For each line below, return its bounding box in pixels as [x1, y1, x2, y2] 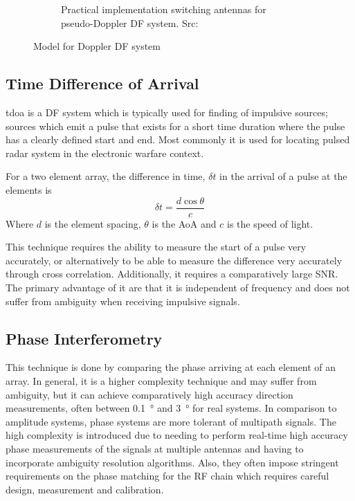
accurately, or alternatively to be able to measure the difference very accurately [6, 253, 343, 267]
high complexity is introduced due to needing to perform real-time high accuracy [6, 428, 348, 442]
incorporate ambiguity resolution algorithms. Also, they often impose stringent [6, 455, 339, 469]
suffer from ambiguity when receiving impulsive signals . [6, 293, 240, 308]
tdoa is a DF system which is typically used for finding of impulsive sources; [6, 104, 328, 119]
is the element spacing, [44, 216, 141, 230]
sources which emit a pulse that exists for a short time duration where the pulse [6, 118, 345, 133]
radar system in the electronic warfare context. [6, 145, 204, 160]
